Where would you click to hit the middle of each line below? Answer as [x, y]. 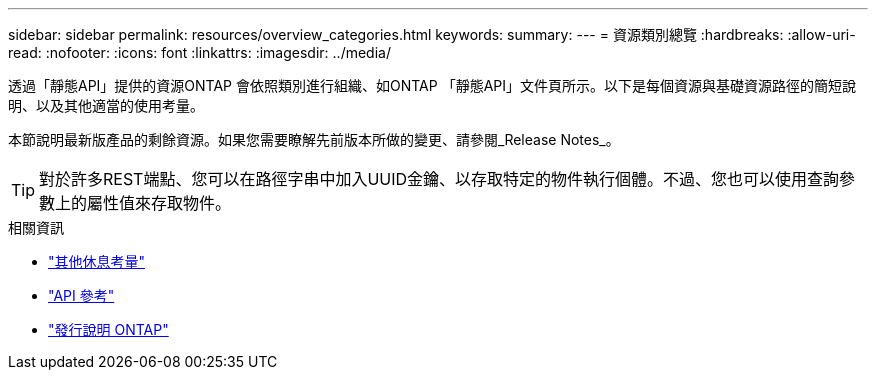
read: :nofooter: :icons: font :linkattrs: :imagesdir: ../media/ [199, 52]
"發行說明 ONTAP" [108, 329]
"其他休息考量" [97, 261]
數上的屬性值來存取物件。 [135, 203]
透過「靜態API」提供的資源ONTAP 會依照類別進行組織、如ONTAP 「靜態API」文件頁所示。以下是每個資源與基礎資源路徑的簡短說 [432, 85]
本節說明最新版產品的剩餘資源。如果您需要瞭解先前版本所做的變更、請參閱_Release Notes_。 [314, 139]
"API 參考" [81, 295]
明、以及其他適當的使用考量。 [106, 105]
